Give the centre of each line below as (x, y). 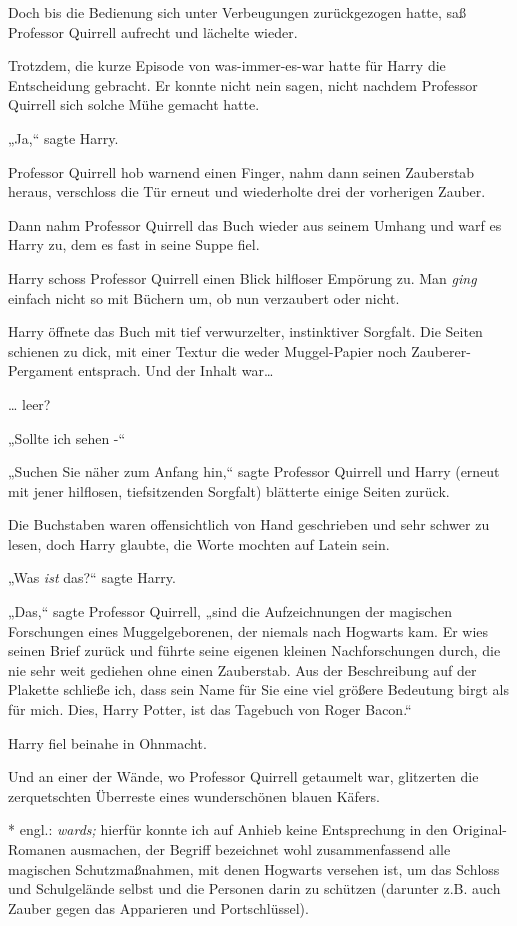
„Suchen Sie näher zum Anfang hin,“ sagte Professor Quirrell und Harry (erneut (254, 471)
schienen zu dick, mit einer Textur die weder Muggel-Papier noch (207, 350)
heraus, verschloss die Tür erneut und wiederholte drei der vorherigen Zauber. (247, 191)
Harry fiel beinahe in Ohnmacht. (107, 742)
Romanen (37, 849)
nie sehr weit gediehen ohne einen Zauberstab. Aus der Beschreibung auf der (242, 669)
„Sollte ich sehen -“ (67, 437)
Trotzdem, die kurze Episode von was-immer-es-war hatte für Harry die (227, 65)
